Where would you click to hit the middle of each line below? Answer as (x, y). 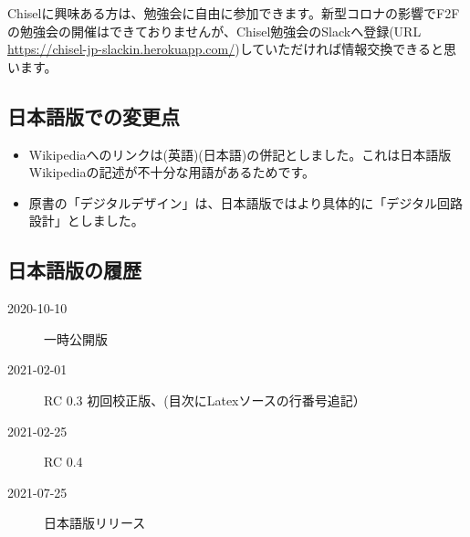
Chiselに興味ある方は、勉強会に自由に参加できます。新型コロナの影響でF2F (234, 13)
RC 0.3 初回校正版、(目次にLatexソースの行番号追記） (205, 400)
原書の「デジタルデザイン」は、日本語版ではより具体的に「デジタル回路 (245, 202)
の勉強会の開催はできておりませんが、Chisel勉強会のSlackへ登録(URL (214, 31)
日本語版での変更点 (94, 116)
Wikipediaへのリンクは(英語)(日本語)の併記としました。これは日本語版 (240, 154)
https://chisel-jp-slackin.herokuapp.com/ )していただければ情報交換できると (225, 49)
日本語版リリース (95, 523)
